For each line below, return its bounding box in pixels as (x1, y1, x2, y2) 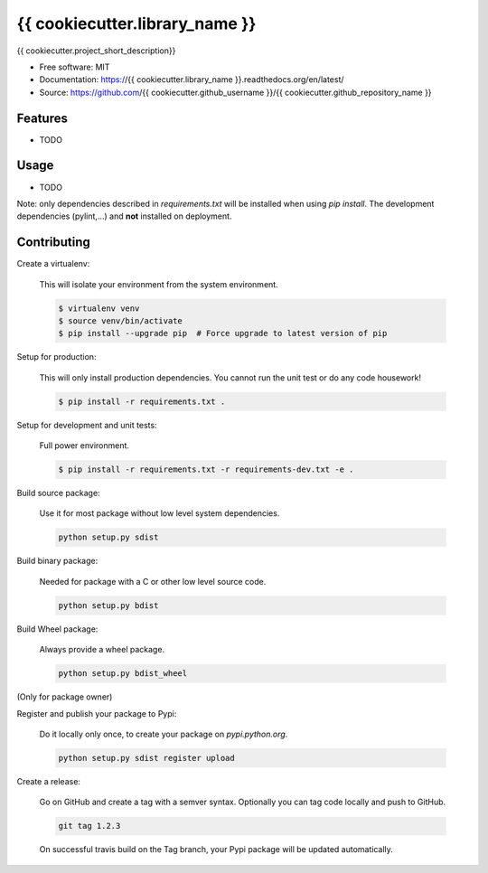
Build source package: (16, 488, 100, 499)
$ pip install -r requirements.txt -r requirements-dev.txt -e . (58, 465, 354, 474)
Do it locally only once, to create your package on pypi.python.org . (39, 728, 288, 739)
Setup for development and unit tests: (16, 419, 157, 430)
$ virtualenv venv (58, 303, 140, 314)
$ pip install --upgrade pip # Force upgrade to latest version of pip (58, 328, 388, 339)
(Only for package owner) (16, 691, 113, 702)
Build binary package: (16, 556, 99, 567)
